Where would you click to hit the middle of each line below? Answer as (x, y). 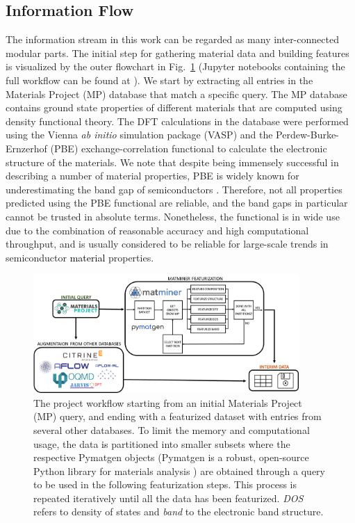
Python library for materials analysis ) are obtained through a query (179, 470)
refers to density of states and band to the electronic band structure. (179, 512)
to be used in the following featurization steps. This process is (165, 484)
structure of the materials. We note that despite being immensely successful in (172, 162)
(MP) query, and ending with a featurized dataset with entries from (177, 416)
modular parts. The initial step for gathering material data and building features (177, 53)
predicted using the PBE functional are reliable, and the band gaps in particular (177, 203)
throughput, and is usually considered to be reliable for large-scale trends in (167, 244)
